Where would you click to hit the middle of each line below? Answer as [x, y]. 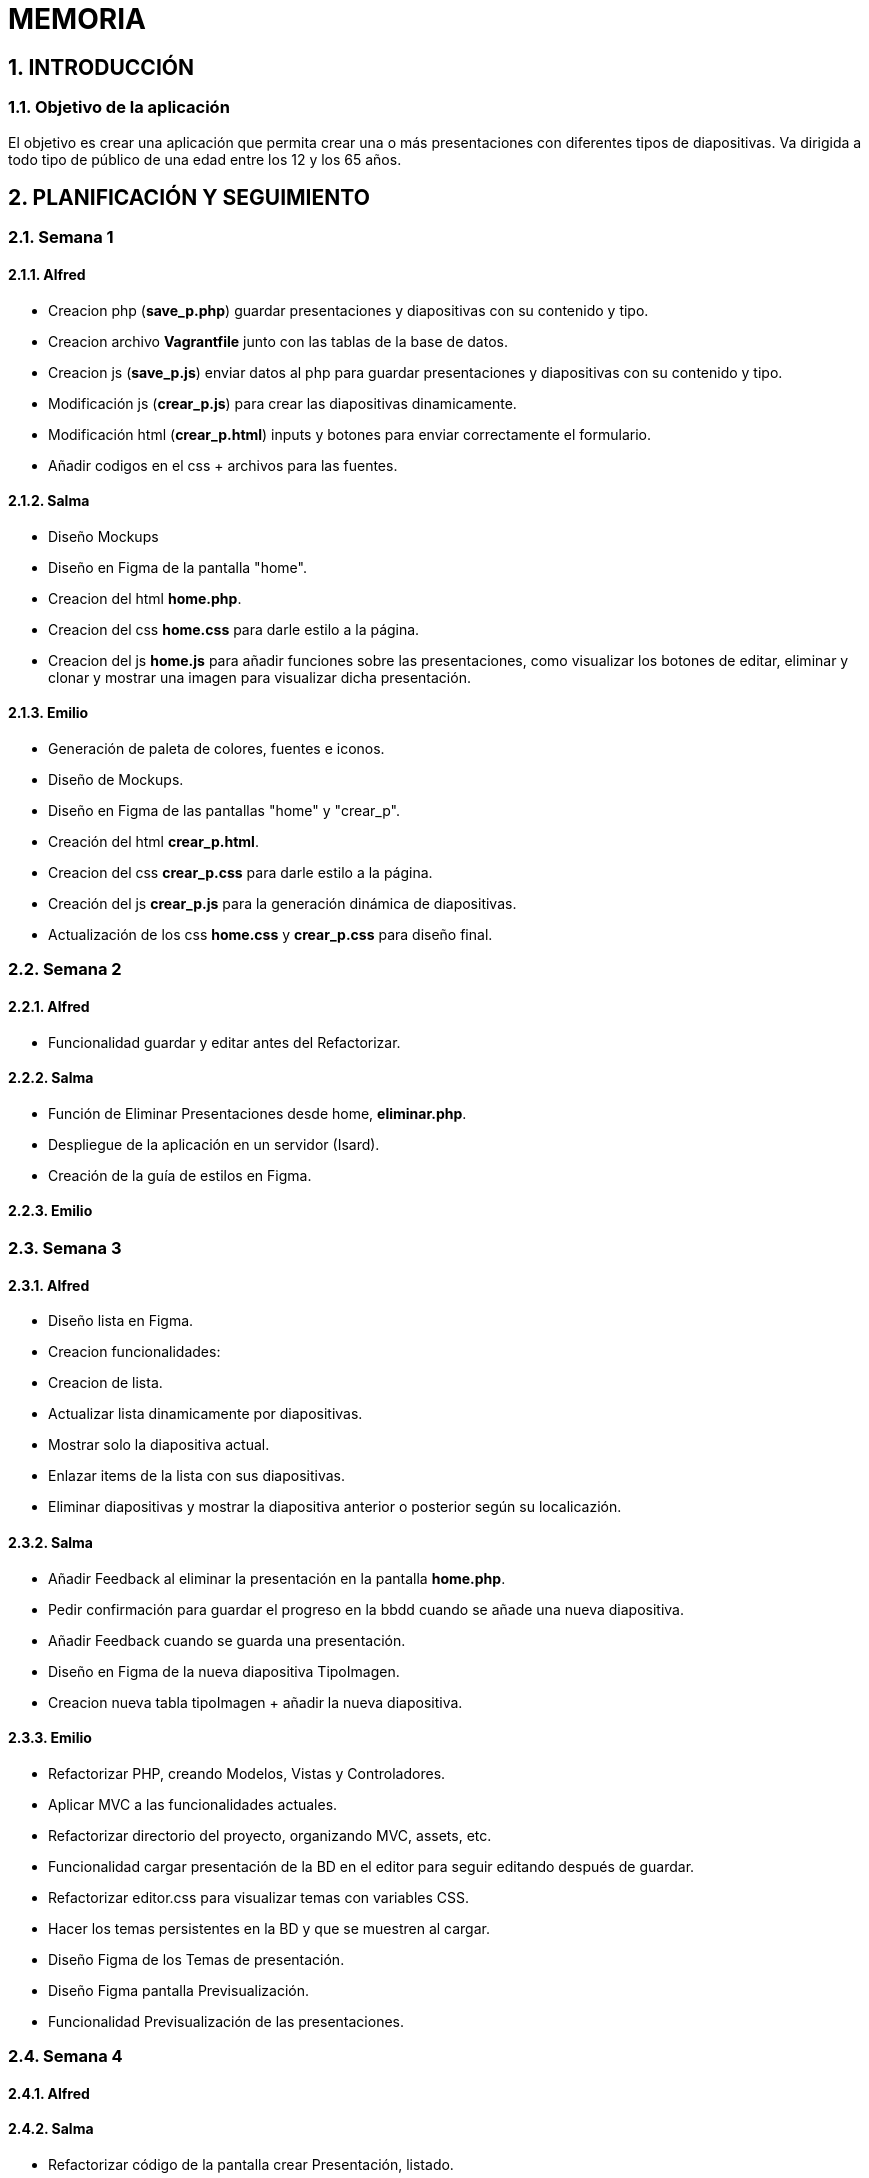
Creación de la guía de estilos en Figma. [180, 1175]
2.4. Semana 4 [65, 2056]
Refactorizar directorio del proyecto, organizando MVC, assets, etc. [270, 1835]
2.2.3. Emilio [50, 1211]
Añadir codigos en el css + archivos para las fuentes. [223, 465]
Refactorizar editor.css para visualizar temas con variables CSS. [258, 1897]
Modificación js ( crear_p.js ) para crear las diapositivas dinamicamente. [282, 403]
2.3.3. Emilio [50, 1738]
